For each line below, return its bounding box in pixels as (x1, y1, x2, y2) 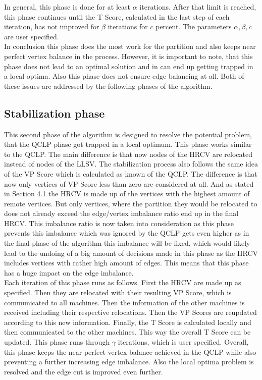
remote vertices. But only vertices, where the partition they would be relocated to (4, 198, 257, 208)
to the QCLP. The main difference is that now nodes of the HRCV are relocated (4, 148, 252, 159)
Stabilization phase (4, 105, 105, 121)
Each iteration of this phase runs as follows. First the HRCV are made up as (4, 277, 241, 288)
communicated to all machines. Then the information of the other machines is (4, 297, 245, 307)
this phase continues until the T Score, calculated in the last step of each (4, 11, 230, 22)
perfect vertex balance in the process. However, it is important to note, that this (4, 50, 253, 61)
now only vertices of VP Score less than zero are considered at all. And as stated (4, 178, 254, 189)
